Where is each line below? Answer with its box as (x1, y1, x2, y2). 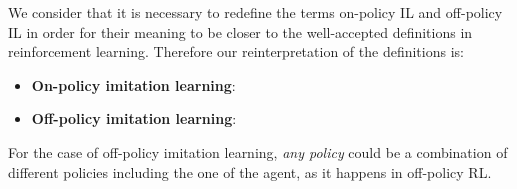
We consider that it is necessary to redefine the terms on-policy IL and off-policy (8, 2, 503, 22)
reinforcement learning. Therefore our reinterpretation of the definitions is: (8, 41, 464, 62)
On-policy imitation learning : (31, 74, 236, 95)
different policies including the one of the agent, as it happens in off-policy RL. (8, 161, 492, 182)
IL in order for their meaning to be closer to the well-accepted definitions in (8, 21, 473, 42)
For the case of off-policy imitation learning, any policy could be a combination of (8, 141, 508, 162)
